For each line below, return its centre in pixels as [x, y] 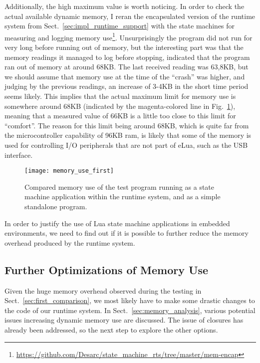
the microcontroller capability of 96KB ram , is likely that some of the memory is [128, 135]
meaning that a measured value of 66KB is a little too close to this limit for [120, 116]
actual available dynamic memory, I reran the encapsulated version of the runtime [130, 16]
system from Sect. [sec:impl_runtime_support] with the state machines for [120, 26]
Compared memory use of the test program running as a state [120, 186]
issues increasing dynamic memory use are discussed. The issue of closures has [124, 320]
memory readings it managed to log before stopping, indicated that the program [127, 57]
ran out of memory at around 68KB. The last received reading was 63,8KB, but [127, 67]
